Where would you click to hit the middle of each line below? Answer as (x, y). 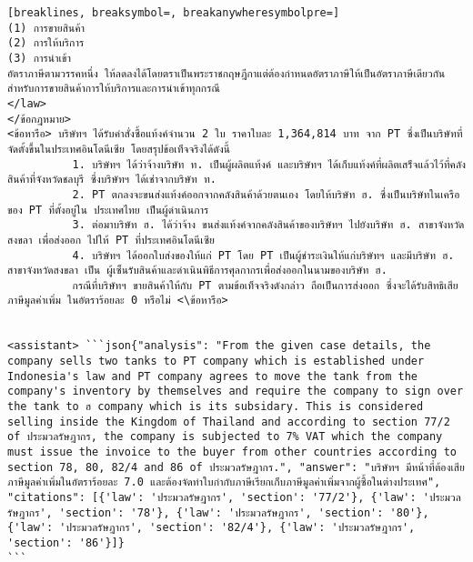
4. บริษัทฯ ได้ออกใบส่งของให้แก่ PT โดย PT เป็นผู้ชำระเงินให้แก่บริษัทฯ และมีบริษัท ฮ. (263, 255)
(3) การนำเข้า (39, 58)
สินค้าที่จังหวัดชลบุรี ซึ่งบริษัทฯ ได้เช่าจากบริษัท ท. (112, 180)
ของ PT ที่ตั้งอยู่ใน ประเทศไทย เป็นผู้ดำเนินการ (108, 210)
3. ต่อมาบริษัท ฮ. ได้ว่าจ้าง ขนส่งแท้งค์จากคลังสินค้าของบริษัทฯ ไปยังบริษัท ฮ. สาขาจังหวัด (268, 225)
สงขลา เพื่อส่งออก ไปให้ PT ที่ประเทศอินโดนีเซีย (111, 240)
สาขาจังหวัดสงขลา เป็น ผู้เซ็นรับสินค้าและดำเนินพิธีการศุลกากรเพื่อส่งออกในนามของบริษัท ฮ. (197, 271)
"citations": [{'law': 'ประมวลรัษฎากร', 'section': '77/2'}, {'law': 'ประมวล (234, 497)
